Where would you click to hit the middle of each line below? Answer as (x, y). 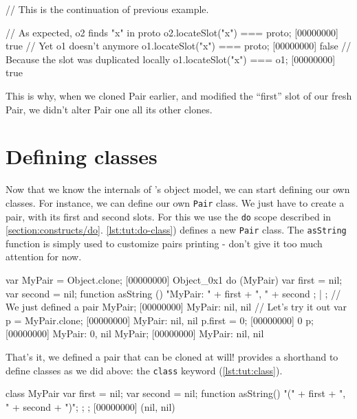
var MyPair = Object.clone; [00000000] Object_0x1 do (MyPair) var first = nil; (174, 280)
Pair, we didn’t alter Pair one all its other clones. (109, 109)
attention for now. (44, 257)
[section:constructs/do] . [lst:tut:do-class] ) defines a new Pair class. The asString (176, 230)
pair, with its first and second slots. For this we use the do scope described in (169, 216)
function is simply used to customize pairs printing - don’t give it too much (164, 243)
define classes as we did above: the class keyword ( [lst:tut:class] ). (144, 370)
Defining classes (82, 156)
